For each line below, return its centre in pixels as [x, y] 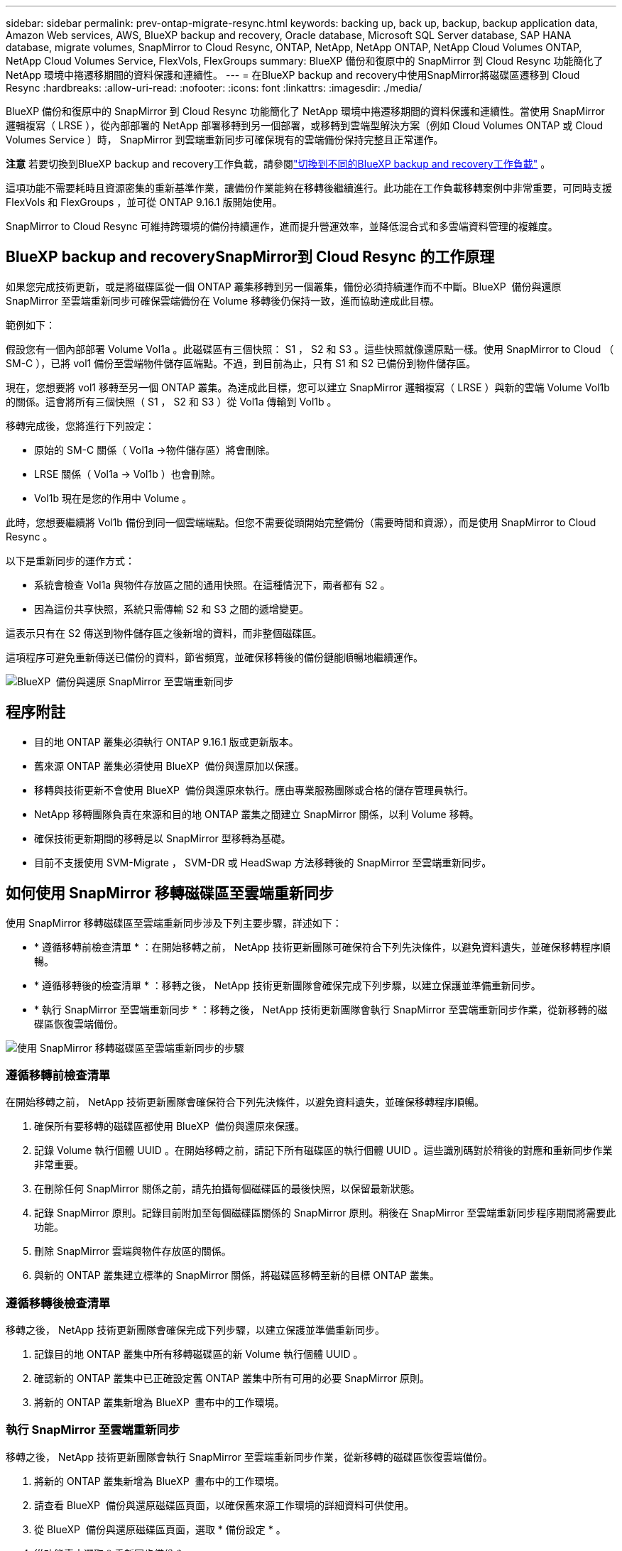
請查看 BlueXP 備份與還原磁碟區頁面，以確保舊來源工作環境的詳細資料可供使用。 [224, 1505]
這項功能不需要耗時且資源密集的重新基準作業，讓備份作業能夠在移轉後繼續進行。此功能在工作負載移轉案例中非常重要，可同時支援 [309, 188]
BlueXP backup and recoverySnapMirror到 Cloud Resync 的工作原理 [250, 257]
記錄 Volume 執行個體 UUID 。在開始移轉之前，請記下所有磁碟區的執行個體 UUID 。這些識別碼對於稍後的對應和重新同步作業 [323, 1150]
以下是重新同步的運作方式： [70, 560]
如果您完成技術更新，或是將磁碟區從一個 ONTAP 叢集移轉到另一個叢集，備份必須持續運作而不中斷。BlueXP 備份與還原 [284, 286]
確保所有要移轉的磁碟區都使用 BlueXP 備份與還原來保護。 [169, 1126]
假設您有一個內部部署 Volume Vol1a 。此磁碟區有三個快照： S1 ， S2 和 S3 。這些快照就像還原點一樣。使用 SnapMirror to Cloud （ [310, 349]
